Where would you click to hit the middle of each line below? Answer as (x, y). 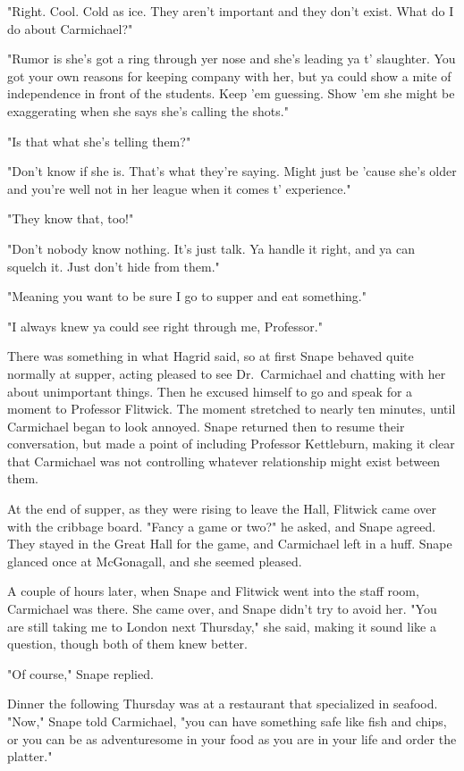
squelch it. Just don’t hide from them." (114, 266)
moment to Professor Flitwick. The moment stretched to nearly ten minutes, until (232, 409)
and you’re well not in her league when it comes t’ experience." (179, 188)
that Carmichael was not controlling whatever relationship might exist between (224, 461)
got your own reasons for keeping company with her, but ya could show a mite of (229, 75)
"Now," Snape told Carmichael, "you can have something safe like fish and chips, (227, 721)
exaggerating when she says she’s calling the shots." (148, 110)
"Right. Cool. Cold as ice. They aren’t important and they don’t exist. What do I (231, 11)
